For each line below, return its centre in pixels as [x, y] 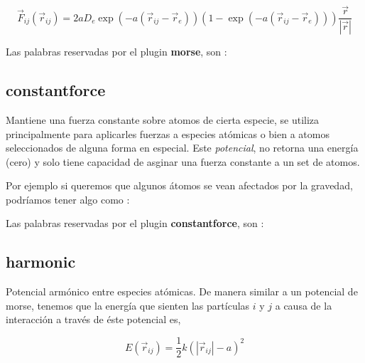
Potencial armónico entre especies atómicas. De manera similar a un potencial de [182, 291]
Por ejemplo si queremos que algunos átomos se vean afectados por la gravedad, [179, 185]
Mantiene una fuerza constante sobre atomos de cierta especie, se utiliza [163, 119]
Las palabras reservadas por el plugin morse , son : [116, 52]
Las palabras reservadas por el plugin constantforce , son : [135, 223]
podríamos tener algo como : [68, 199]
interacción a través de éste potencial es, [93, 319]
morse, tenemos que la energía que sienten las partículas [128, 305]
